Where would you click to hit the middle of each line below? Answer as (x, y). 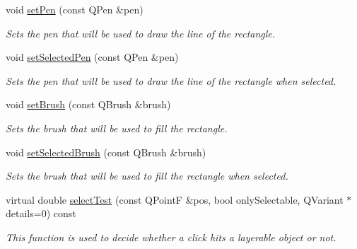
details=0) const (41, 213)
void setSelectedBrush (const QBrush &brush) (106, 152)
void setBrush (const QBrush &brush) (88, 104)
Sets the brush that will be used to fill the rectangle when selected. (147, 176)
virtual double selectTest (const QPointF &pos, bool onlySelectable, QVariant (175, 199)
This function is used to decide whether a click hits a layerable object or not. (171, 237)
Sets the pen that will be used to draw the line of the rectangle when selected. (171, 80)
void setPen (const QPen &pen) (75, 9)
